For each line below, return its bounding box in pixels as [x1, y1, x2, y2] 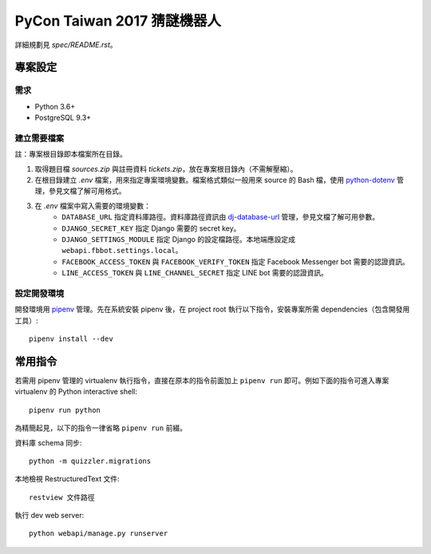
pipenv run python [29, 406, 101, 414]
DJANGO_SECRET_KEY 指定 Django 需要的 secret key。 [61, 224, 241, 233]
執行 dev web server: [14, 511, 85, 520]
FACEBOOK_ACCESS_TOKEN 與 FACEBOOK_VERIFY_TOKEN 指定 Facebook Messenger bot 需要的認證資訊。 [61, 256, 410, 267]
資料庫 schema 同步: [14, 437, 82, 447]
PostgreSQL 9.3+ [34, 113, 92, 123]
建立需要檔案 [14, 133, 65, 144]
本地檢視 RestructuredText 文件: [14, 474, 120, 484]
